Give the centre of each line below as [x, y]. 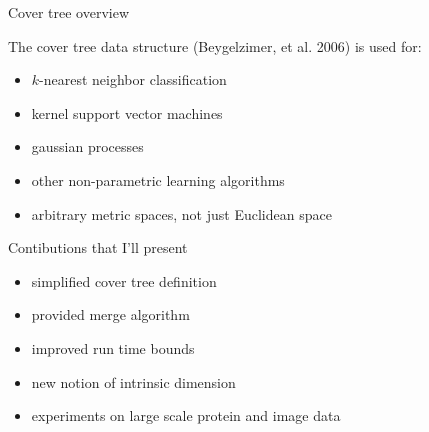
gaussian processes [87, 146]
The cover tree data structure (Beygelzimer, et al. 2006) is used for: [215, 45]
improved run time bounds [113, 347]
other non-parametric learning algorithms [158, 179]
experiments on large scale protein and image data [186, 415]
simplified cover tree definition [124, 280]
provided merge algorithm [110, 314]
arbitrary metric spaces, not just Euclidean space [181, 213]
